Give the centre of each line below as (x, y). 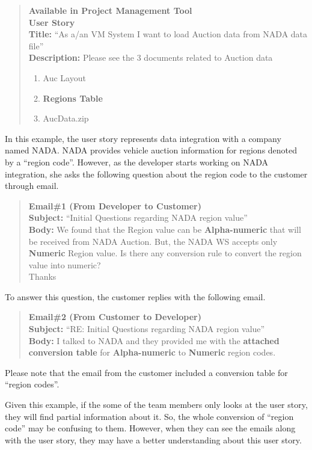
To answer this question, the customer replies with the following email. (135, 296)
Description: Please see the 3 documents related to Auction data (151, 57)
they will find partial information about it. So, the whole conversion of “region (149, 416)
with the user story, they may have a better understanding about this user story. (153, 439)
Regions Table (73, 98)
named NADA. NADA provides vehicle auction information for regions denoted (151, 150)
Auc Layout (64, 77)
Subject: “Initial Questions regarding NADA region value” (138, 217)
